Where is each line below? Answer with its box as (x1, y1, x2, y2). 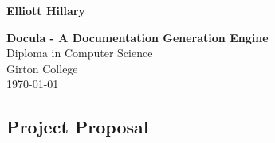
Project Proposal (6, 114, 149, 139)
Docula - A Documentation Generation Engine (6, 29, 269, 45)
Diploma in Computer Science (6, 44, 153, 61)
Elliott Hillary (6, 2, 85, 18)
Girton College (6, 60, 78, 76)
